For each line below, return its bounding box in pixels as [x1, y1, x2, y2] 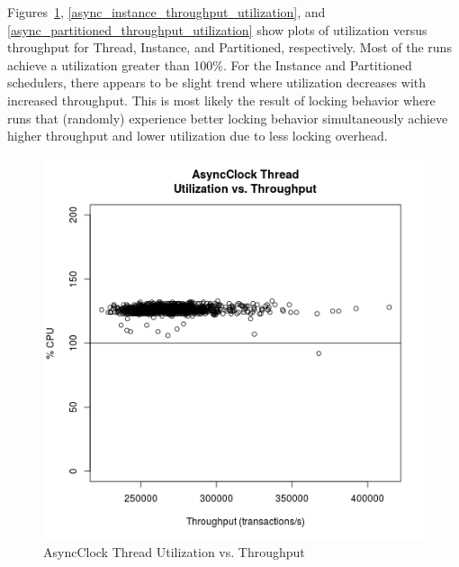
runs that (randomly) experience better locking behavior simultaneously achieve [7, 108, 448, 127]
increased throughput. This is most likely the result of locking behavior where [7, 90, 436, 109]
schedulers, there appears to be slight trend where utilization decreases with [7, 73, 427, 92]
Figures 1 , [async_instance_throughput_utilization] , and [7, 3, 326, 21]
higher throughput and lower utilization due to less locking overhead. [7, 126, 388, 145]
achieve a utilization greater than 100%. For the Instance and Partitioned [7, 55, 412, 74]
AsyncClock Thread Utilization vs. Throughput [43, 543, 305, 562]
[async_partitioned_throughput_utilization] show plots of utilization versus [7, 20, 427, 39]
